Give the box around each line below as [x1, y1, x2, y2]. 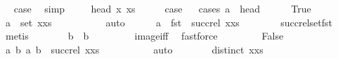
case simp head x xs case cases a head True [13, 1, 311, 15]
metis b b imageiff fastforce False [5, 28, 284, 43]
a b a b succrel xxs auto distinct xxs [5, 42, 264, 56]
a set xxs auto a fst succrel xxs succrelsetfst [5, 15, 332, 29]
